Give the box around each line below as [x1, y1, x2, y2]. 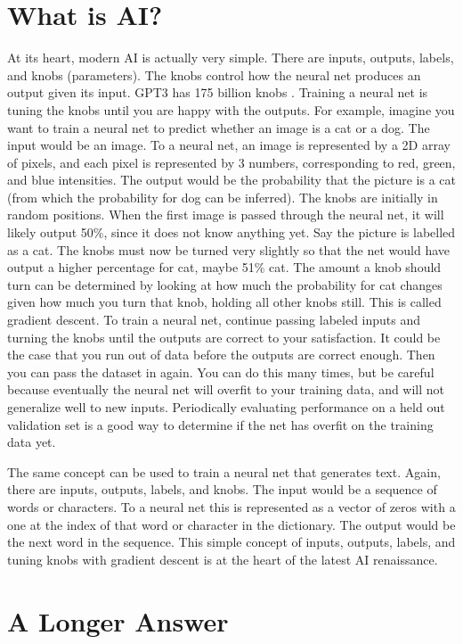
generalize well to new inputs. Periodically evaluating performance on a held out [7, 398, 445, 416]
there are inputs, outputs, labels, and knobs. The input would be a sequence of [7, 480, 437, 499]
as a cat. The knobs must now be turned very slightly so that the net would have [7, 240, 451, 259]
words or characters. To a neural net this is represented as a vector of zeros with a [7, 497, 456, 516]
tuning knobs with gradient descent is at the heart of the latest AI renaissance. [7, 549, 438, 568]
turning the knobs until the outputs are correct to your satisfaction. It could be [7, 327, 441, 346]
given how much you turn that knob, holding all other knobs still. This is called [7, 293, 442, 311]
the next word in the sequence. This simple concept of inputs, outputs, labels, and [7, 533, 456, 551]
